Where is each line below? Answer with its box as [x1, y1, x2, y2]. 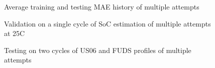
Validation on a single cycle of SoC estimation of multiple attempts [4, 18, 211, 28]
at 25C [4, 28, 25, 38]
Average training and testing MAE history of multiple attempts [4, 1, 199, 11]
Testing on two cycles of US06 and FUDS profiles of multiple [4, 44, 191, 55]
